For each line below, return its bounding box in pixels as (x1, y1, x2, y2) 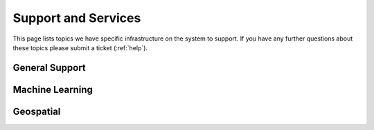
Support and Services (12, 10, 141, 25)
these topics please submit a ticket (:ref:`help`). (12, 43, 148, 52)
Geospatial (12, 105, 61, 117)
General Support (12, 62, 86, 74)
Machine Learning (12, 83, 93, 96)
